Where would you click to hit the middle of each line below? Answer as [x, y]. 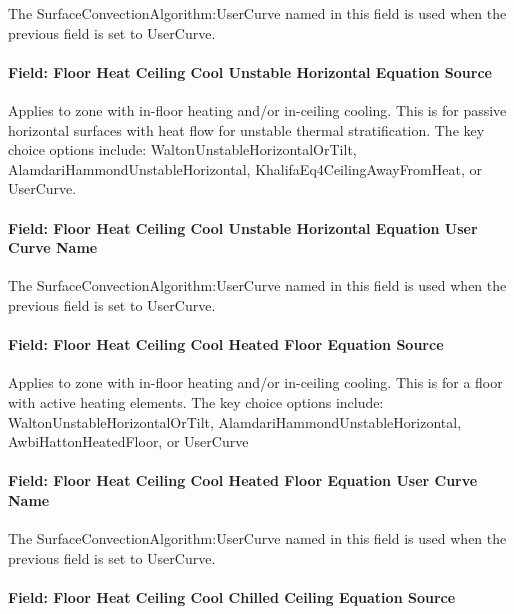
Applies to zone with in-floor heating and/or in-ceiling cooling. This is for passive [257, 109]
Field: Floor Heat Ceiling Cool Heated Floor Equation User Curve [243, 480]
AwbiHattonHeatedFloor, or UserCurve [128, 441]
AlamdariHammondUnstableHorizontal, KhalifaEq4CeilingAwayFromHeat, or [245, 168]
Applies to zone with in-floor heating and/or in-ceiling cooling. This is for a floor [255, 382]
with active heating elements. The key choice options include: [196, 401]
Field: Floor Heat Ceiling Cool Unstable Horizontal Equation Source [250, 71]
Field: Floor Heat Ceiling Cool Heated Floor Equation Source [226, 344]
